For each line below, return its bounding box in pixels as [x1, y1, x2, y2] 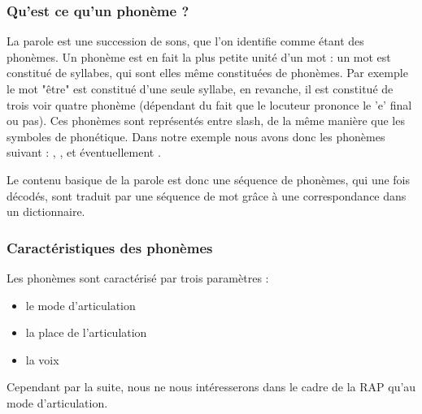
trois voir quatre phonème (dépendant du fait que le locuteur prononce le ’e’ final [7, 96, 412, 113]
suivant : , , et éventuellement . [7, 144, 161, 161]
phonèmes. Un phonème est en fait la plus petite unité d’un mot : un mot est [7, 48, 391, 65]
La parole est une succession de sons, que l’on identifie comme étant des [7, 32, 364, 50]
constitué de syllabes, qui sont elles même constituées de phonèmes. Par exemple [7, 64, 408, 81]
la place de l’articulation [25, 324, 147, 341]
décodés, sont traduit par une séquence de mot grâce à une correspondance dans [7, 187, 407, 204]
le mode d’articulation [25, 296, 136, 313]
